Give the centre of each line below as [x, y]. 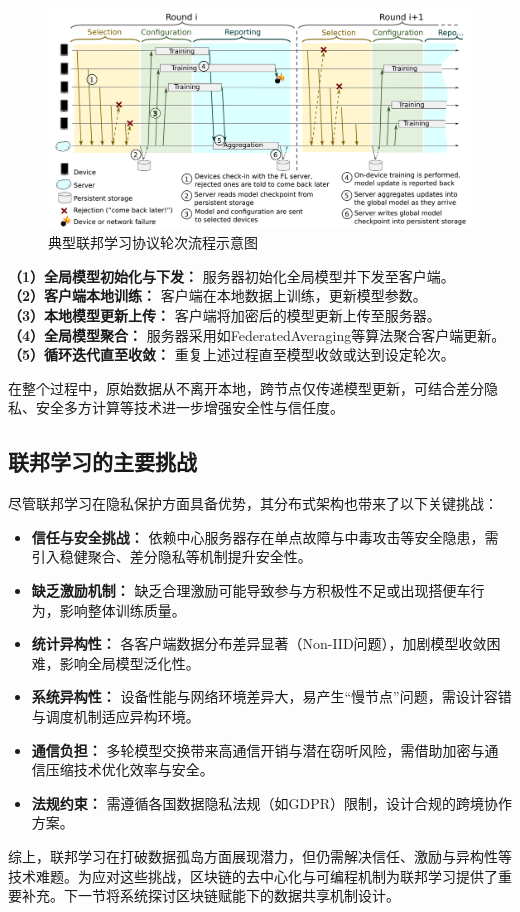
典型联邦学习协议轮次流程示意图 [153, 242]
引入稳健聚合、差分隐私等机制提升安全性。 [171, 556]
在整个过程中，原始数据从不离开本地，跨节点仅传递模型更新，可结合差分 [246, 387]
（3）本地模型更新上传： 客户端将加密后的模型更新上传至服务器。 [224, 315]
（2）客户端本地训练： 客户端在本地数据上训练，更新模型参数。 [217, 295]
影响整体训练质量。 [122, 609]
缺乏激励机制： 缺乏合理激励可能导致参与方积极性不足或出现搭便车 [251, 590]
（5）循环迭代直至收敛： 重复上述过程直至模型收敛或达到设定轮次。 [231, 354]
